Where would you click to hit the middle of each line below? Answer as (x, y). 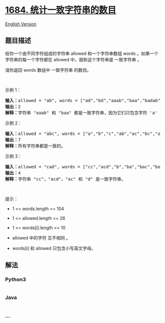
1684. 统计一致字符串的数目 (61, 10)
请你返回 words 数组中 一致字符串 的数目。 (48, 70)
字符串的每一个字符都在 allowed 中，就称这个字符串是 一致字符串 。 (73, 59)
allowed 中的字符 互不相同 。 (41, 238)
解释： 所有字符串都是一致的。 (35, 146)
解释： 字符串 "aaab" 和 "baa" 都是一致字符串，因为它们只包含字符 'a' (82, 113)
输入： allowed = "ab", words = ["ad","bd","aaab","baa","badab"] (84, 100)
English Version (21, 24)
